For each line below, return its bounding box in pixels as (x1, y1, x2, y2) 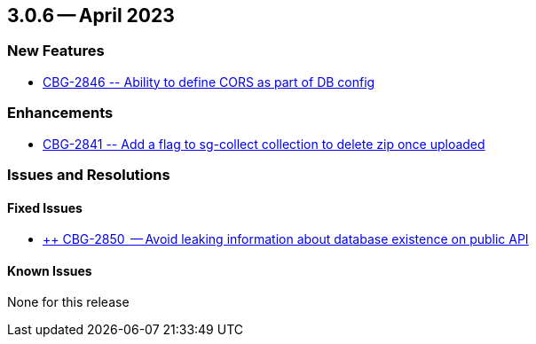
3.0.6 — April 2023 (7, 4, 175, 27)
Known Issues (7, 262, 92, 278)
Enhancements (7, 104, 114, 122)
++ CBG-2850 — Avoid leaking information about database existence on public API (43, 231, 529, 247)
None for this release (7, 294, 130, 310)
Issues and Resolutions (7, 165, 170, 184)
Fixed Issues (7, 199, 83, 215)
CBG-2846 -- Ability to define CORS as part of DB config (43, 74, 375, 90)
